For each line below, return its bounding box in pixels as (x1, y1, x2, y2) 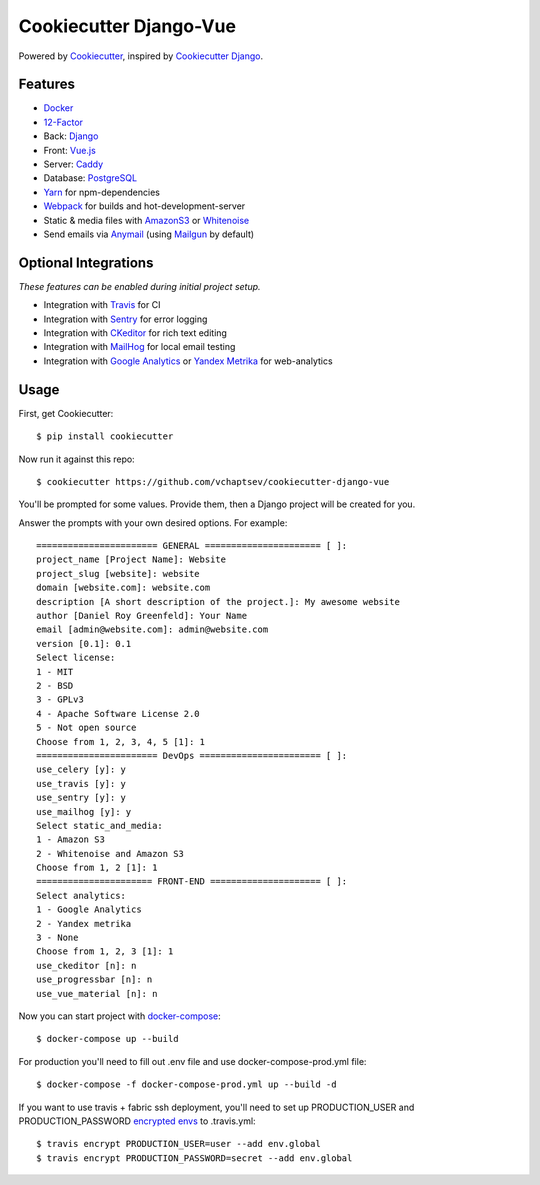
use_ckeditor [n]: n (36, 960, 137, 971)
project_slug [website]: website (36, 568, 200, 579)
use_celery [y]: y (36, 764, 127, 775)
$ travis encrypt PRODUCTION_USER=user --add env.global (36, 1138, 322, 1150)
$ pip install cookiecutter (36, 431, 174, 442)
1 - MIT (36, 666, 74, 677)
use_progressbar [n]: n (36, 974, 153, 985)
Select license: (36, 652, 116, 664)
